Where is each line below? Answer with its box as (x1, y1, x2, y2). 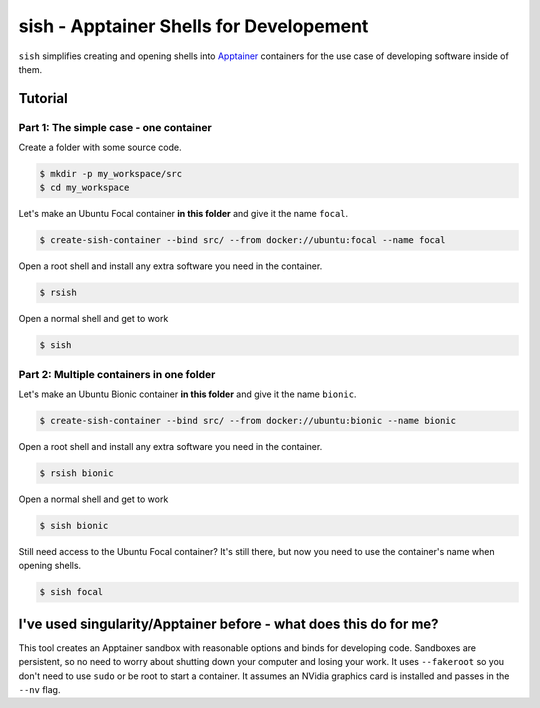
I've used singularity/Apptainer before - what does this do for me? (18, 615, 439, 632)
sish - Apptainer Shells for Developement (18, 15, 369, 37)
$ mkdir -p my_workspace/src (39, 168, 183, 180)
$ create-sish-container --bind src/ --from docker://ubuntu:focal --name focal (39, 235, 446, 246)
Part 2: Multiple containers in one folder (18, 367, 216, 381)
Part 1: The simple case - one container (18, 120, 212, 134)
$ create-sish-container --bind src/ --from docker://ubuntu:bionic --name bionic (39, 415, 457, 427)
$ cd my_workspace (39, 182, 130, 194)
